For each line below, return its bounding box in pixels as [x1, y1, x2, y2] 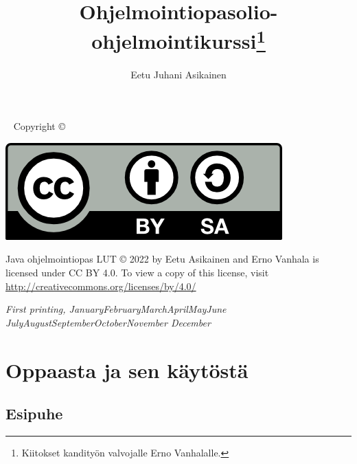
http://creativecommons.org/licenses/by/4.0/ [5, 278, 196, 293]
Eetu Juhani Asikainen [130, 67, 227, 81]
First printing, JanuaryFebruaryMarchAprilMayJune [5, 302, 227, 316]
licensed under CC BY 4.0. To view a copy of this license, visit [5, 265, 269, 280]
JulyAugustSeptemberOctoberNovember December [5, 315, 211, 329]
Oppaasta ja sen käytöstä [5, 355, 249, 384]
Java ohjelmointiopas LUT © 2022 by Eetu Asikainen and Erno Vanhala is [5, 252, 319, 266]
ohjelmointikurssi [91, 27, 257, 55]
